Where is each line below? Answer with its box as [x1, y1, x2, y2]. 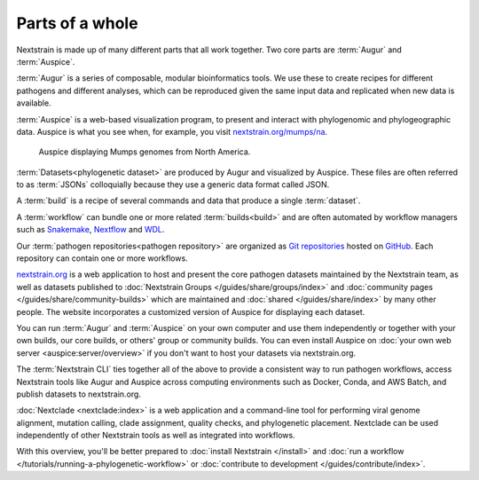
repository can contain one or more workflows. [16, 253, 188, 264]
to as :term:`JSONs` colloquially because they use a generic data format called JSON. [16, 179, 330, 190]
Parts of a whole [16, 13, 138, 33]
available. [16, 98, 52, 108]
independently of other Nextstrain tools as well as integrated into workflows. [16, 430, 296, 441]
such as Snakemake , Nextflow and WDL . [16, 224, 165, 235]
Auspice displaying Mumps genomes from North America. [38, 146, 251, 157]
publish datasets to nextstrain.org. [16, 389, 142, 399]
